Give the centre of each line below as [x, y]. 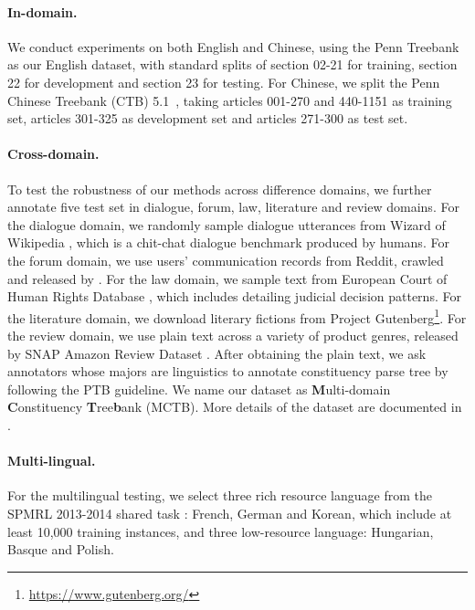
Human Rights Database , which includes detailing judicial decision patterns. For [234, 296]
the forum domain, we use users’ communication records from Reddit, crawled [226, 260]
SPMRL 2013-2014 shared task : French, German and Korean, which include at [230, 513]
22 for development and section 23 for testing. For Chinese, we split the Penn [224, 82]
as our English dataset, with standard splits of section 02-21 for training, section [232, 64]
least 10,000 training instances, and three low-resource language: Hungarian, [221, 531]
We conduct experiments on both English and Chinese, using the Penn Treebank [233, 46]
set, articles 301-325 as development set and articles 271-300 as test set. [208, 118]
